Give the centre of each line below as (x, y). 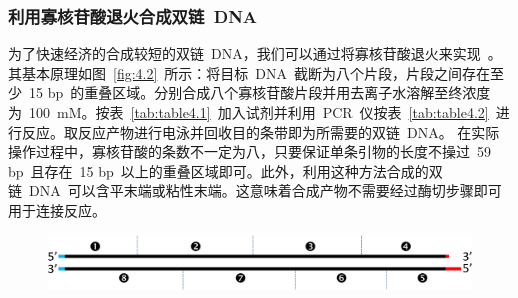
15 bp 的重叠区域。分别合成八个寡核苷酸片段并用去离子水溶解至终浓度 (259, 92)
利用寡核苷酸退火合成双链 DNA (133, 15)
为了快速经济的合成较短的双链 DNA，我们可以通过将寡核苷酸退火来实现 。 (255, 53)
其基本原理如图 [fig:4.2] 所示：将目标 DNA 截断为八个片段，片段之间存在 (249, 72)
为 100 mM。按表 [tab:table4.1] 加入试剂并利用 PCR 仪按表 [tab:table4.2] (248, 112)
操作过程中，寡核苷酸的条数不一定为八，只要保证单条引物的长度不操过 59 (249, 151)
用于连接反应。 (57, 209)
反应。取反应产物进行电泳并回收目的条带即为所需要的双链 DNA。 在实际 (260, 131)
